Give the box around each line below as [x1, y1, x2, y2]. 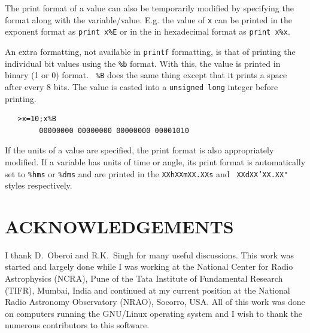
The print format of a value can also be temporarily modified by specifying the [5, 2, 294, 14]
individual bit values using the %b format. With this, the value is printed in [5, 57, 281, 69]
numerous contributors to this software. [5, 319, 150, 331]
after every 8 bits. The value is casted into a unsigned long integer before [5, 80, 278, 92]
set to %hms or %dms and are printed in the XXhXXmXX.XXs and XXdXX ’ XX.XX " [5, 167, 288, 180]
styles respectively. [5, 179, 72, 192]
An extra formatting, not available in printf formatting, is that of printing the [5, 45, 296, 57]
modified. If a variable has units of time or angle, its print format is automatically [5, 155, 306, 168]
